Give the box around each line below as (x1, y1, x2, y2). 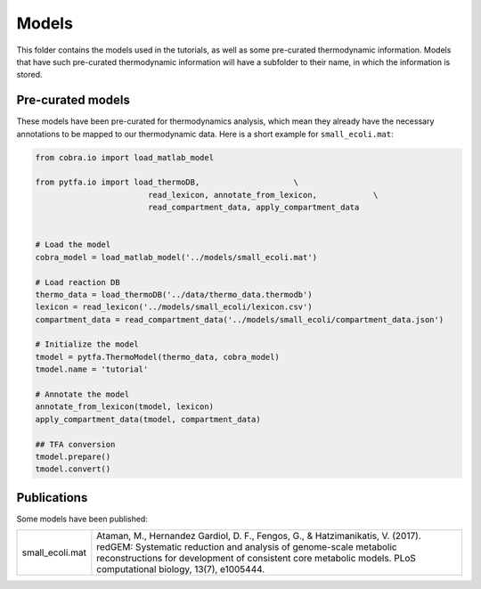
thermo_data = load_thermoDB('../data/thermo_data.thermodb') (35, 290, 313, 299)
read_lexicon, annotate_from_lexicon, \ (147, 190, 379, 200)
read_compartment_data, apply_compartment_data (147, 202, 360, 213)
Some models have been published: (16, 513, 149, 524)
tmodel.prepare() (35, 451, 111, 462)
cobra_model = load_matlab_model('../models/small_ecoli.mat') (35, 252, 318, 262)
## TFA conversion (35, 439, 116, 449)
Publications (16, 490, 88, 505)
